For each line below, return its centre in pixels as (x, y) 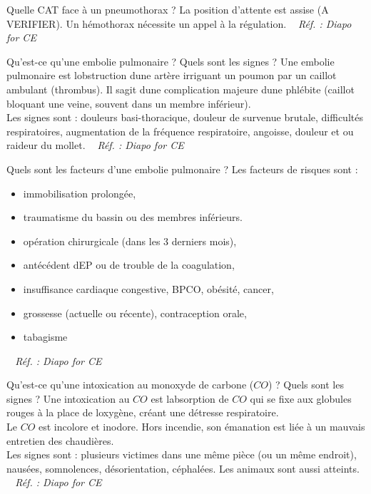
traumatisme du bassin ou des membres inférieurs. (133, 217)
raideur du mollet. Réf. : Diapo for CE (95, 145)
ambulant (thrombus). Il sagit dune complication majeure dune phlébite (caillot (181, 89)
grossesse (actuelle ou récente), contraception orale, (135, 313)
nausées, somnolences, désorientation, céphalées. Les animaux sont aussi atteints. (183, 468)
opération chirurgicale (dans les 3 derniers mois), (130, 241)
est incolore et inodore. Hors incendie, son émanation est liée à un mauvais (202, 427)
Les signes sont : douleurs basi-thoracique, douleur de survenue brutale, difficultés (185, 117)
